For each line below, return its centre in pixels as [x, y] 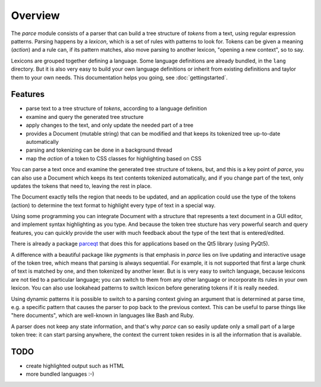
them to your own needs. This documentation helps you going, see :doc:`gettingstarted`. [119, 77]
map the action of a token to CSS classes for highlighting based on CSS [114, 158]
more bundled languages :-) [60, 374]
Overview [35, 15]
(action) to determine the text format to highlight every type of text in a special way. [113, 205]
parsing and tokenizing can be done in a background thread [99, 150]
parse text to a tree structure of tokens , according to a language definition [117, 108]
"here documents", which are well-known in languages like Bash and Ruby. [103, 316]
